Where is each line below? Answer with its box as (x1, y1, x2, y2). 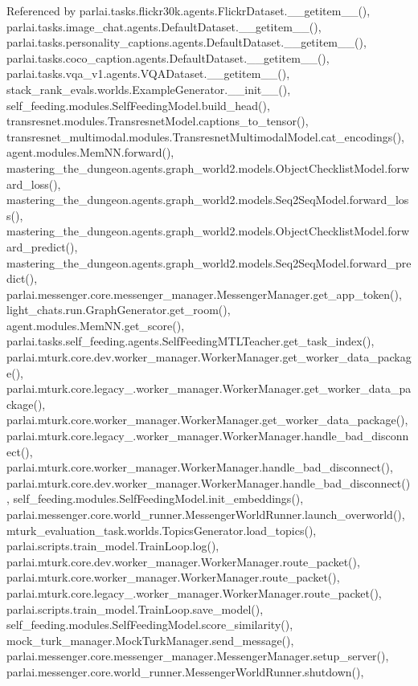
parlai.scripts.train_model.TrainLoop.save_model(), (6, 600, 264, 617)
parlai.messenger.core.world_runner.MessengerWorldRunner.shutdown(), (6, 663, 364, 680)
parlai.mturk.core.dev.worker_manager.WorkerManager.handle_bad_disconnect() (6, 474, 411, 491)
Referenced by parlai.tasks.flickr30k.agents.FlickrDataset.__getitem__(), (6, 2, 371, 18)
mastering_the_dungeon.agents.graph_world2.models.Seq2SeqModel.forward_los (6, 191, 409, 208)
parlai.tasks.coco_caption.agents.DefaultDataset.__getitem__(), (6, 49, 330, 66)
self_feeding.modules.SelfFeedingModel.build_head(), (6, 96, 270, 113)
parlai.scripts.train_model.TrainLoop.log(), (6, 537, 219, 554)
